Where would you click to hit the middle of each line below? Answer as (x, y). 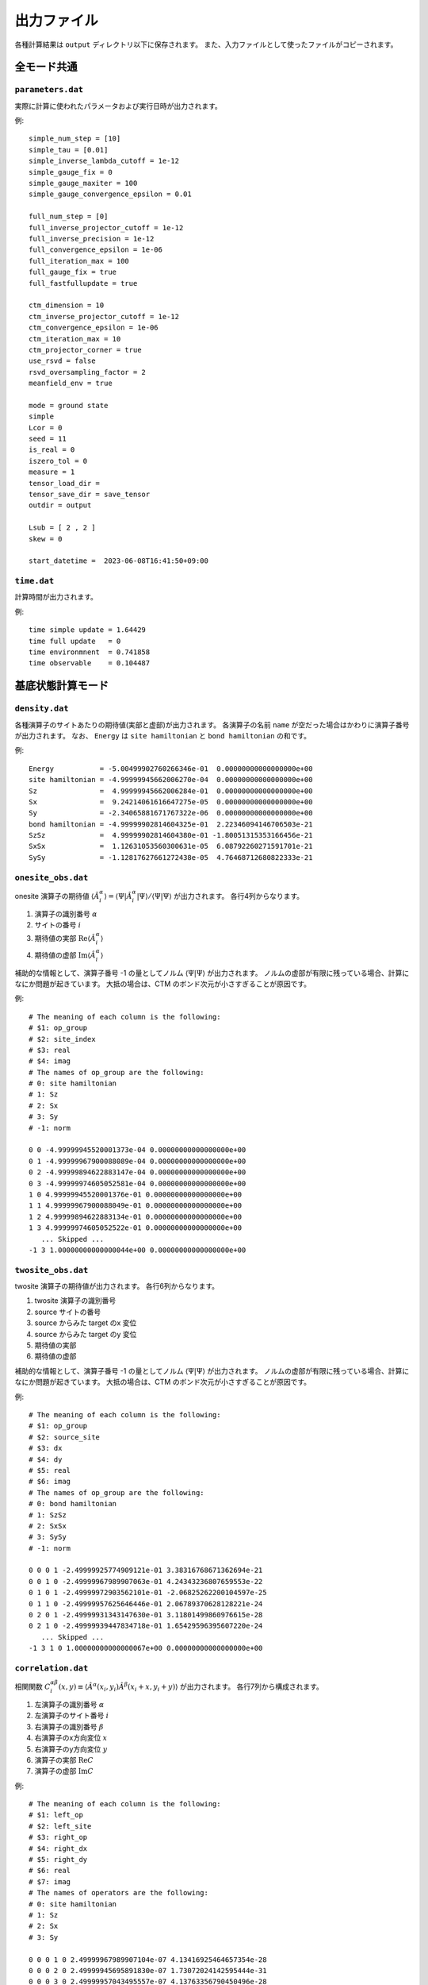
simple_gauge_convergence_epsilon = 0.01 (110, 194)
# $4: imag (50, 1061)
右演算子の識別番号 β (69, 1726)
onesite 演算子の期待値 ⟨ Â (57, 896)
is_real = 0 (52, 450)
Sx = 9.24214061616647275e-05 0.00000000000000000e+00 (171, 802)
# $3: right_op (58, 1837)
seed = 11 (48, 439)
